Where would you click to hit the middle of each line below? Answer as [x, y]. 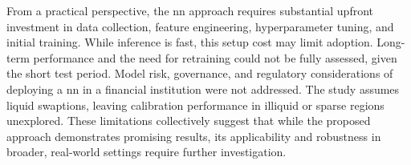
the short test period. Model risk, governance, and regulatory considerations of [200, 73]
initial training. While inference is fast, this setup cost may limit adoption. [190, 42]
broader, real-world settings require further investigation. [146, 152]
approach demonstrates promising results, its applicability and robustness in [194, 136]
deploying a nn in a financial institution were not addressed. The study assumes [203, 89]
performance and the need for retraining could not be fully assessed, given [215, 57]
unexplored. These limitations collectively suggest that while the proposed [189, 121]
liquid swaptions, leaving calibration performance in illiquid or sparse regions [195, 105]
